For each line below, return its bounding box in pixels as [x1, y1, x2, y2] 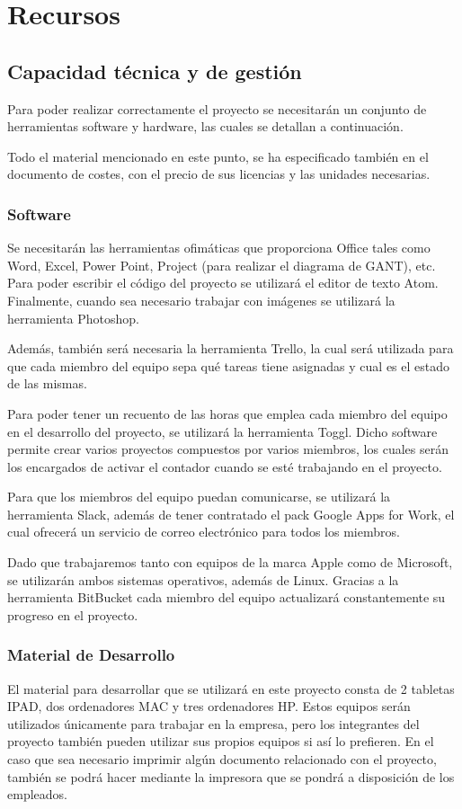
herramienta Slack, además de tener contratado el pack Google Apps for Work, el [7, 504, 455, 523]
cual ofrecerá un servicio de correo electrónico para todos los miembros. [7, 522, 400, 541]
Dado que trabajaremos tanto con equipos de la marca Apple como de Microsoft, [7, 553, 453, 572]
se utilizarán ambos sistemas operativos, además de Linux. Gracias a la [7, 570, 399, 589]
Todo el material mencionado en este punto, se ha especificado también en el [7, 147, 429, 165]
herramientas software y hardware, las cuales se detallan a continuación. [7, 117, 404, 136]
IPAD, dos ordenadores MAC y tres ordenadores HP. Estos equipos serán [7, 697, 411, 716]
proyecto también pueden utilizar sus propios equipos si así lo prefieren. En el [7, 732, 434, 751]
